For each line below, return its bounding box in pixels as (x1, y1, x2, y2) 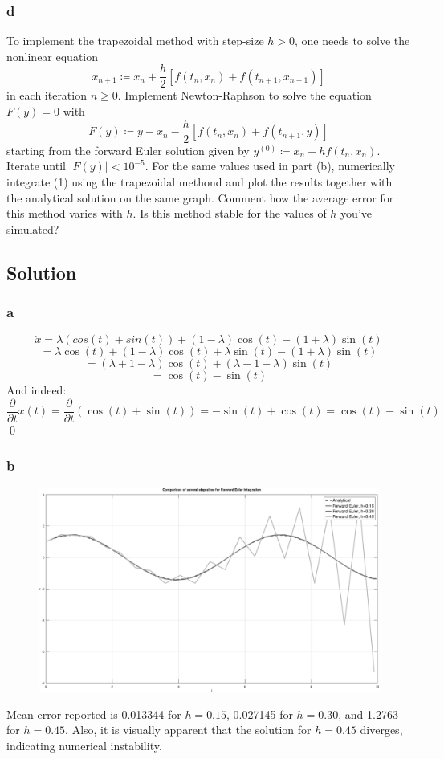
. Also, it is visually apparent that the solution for (65, 721, 312, 738)
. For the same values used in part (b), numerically (145, 157, 395, 174)
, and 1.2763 (338, 705, 398, 722)
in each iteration (6, 87, 87, 104)
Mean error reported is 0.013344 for (6, 705, 181, 722)
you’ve (340, 205, 372, 222)
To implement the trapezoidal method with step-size (6, 32, 264, 49)
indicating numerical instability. (6, 737, 162, 753)
